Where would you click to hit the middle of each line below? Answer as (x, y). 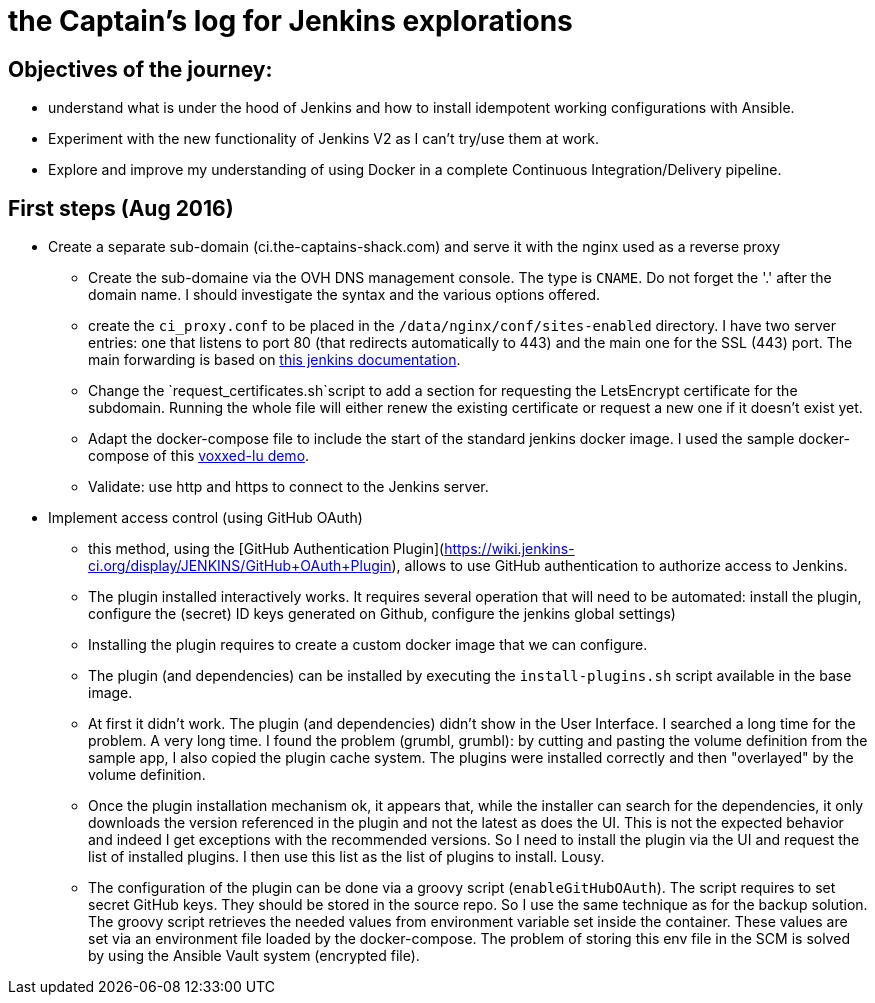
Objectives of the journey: (140, 69)
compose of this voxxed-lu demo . (199, 456)
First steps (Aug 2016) (121, 208)
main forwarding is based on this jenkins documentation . (274, 360)
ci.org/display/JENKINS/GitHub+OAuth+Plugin (240, 566)
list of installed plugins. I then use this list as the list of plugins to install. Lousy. (346, 857)
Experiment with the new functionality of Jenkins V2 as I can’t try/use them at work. (324, 139)
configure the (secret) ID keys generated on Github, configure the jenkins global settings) (382, 614)
